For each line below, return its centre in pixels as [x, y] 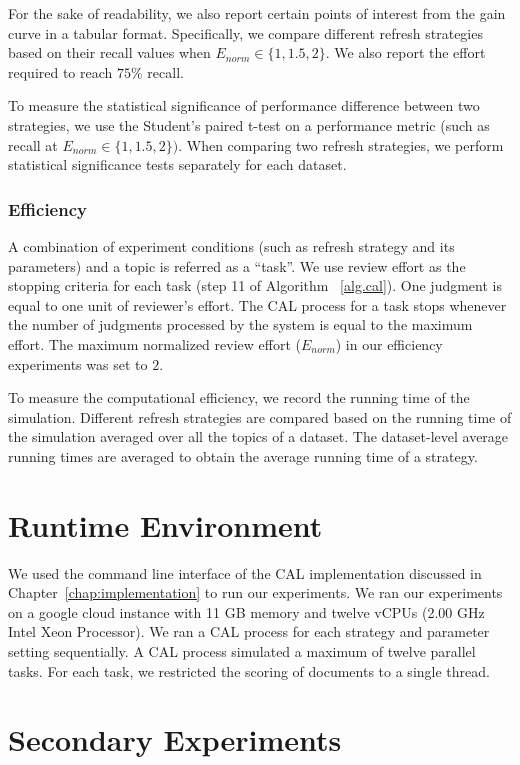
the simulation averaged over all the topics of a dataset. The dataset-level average [258, 436]
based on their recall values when [109, 52]
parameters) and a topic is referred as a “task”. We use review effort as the [237, 265]
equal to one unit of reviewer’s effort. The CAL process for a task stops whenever [257, 304]
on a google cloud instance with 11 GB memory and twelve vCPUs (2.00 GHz [246, 611]
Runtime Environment [165, 524]
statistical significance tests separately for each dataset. [177, 164]
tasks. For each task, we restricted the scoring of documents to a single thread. [249, 670]
